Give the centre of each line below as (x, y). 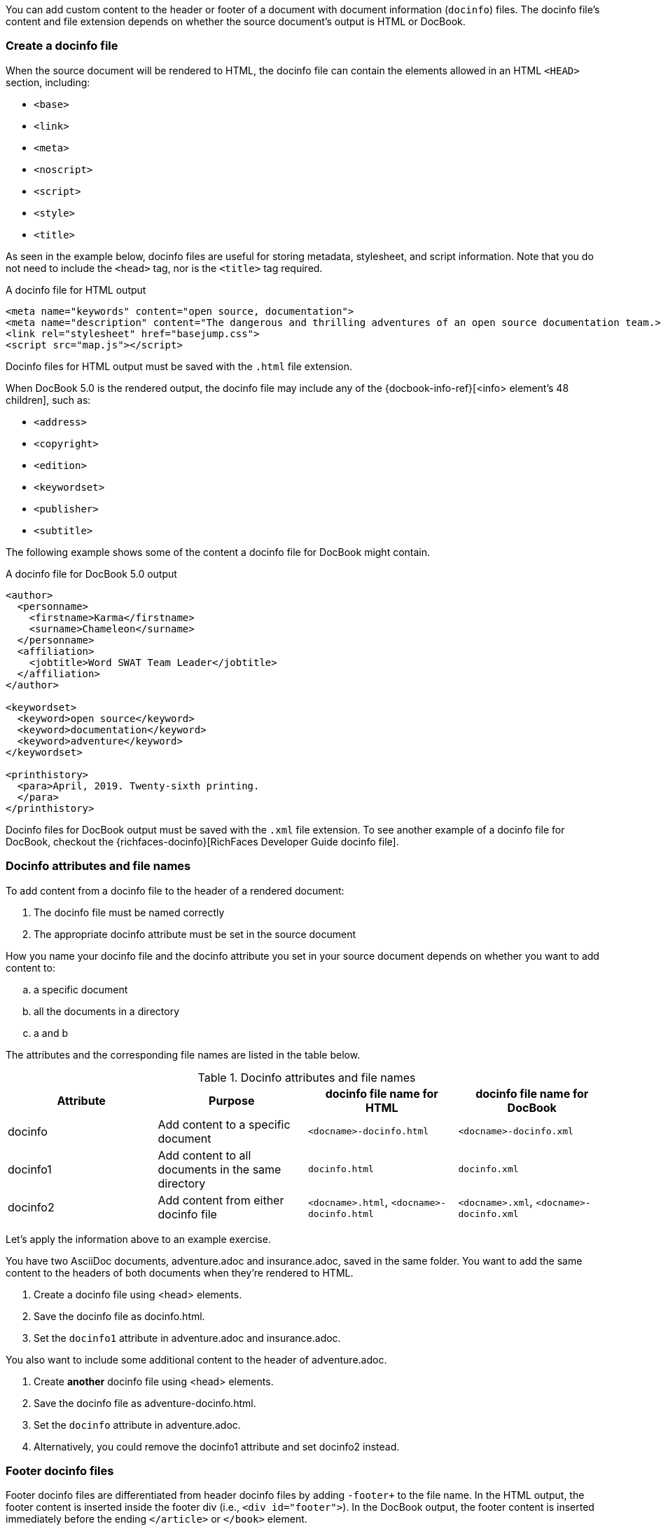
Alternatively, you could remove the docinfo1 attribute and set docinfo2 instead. (217, 1446)
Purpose (232, 1100)
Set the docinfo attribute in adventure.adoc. (137, 1425)
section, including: (48, 82)
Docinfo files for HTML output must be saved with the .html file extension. (179, 366)
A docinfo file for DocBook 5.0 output (91, 573)
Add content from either (221, 1200)
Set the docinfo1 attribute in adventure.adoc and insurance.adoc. (187, 1338)
